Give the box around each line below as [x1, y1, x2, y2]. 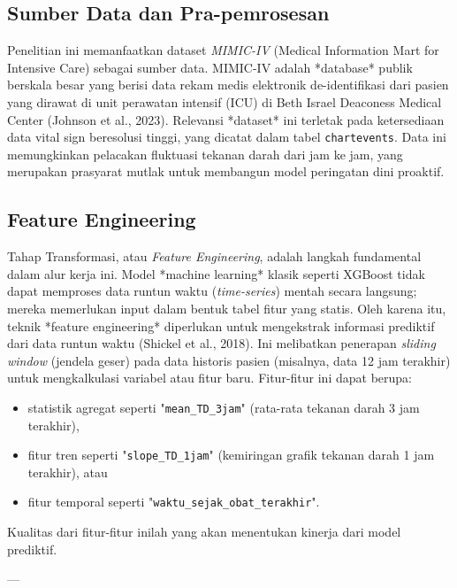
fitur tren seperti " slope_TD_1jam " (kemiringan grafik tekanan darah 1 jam [27, 445, 435, 464]
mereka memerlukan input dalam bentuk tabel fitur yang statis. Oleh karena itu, [7, 299, 446, 317]
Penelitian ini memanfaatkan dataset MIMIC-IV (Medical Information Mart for [7, 41, 439, 59]
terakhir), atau [27, 462, 108, 481]
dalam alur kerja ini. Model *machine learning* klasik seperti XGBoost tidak [7, 264, 425, 282]
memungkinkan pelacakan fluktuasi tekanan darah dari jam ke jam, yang [7, 144, 403, 163]
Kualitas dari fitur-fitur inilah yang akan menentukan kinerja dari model [7, 522, 401, 541]
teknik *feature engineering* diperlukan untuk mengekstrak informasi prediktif [7, 316, 435, 335]
